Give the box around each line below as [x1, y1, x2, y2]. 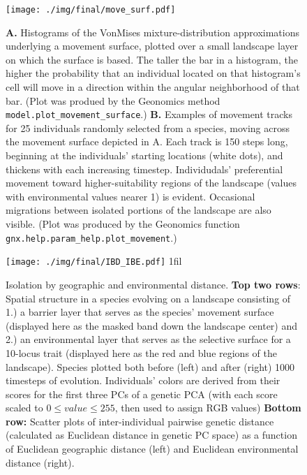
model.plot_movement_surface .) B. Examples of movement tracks [6, 107, 293, 122]
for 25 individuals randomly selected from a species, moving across [6, 120, 290, 135]
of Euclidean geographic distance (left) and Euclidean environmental [6, 441, 299, 456]
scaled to [6, 400, 43, 415]
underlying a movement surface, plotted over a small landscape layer [6, 38, 299, 53]
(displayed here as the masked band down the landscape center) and [6, 318, 298, 332]
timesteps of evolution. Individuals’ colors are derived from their [6, 373, 280, 388]
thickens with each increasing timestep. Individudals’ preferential [6, 161, 283, 176]
